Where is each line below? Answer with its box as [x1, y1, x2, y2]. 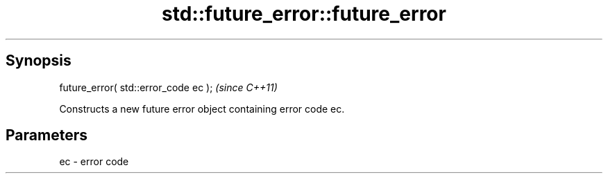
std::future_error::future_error [162, 2, 446, 26]
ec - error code [59, 156, 129, 168]
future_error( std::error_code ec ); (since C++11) [59, 81, 278, 93]
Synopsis [6, 52, 71, 70]
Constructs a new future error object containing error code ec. [59, 102, 345, 115]
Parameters [6, 126, 87, 144]
